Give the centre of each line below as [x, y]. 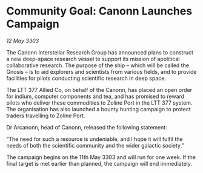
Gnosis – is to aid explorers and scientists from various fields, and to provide [101, 71]
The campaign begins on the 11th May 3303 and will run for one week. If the [101, 157]
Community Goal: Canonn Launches [99, 11]
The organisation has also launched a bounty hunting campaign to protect [98, 109]
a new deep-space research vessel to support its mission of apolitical [93, 59]
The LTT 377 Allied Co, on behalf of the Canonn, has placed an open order [99, 90]
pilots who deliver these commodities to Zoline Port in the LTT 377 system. [99, 103]
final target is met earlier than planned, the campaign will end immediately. [99, 163]
